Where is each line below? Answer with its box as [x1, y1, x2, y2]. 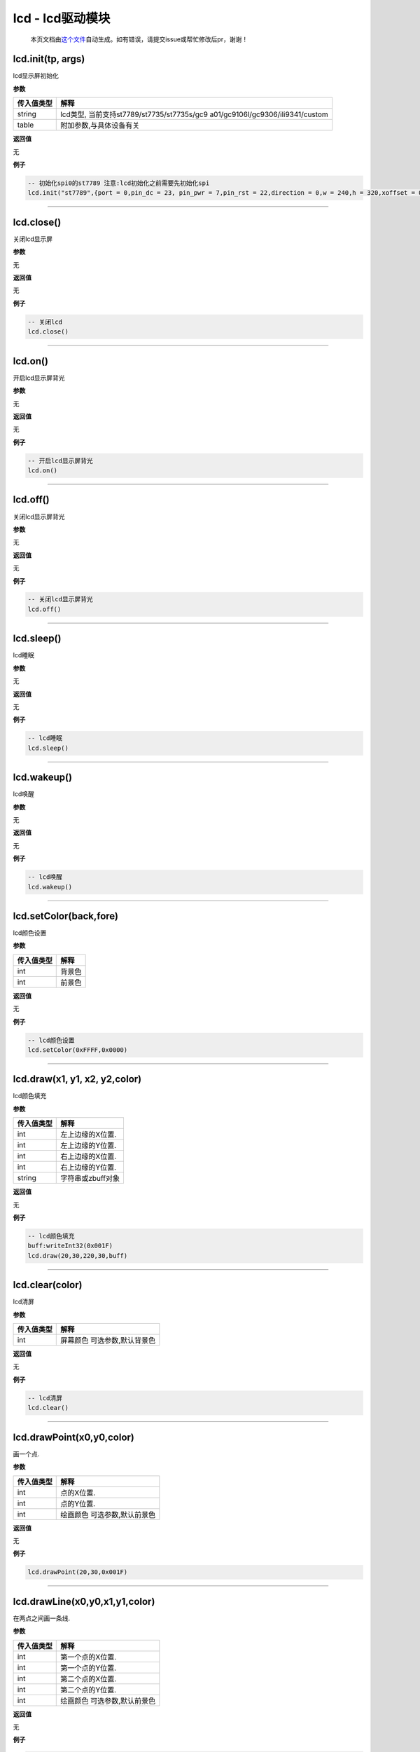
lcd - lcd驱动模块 [13, 11, 111, 26]
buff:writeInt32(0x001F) [27, 1242, 113, 1250]
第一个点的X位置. [60, 1652, 117, 1662]
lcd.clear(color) [13, 1279, 83, 1291]
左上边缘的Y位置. [60, 1141, 117, 1151]
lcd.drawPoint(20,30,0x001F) [27, 1568, 128, 1576]
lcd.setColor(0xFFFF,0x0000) [27, 1046, 128, 1054]
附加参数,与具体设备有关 [60, 121, 140, 130]
